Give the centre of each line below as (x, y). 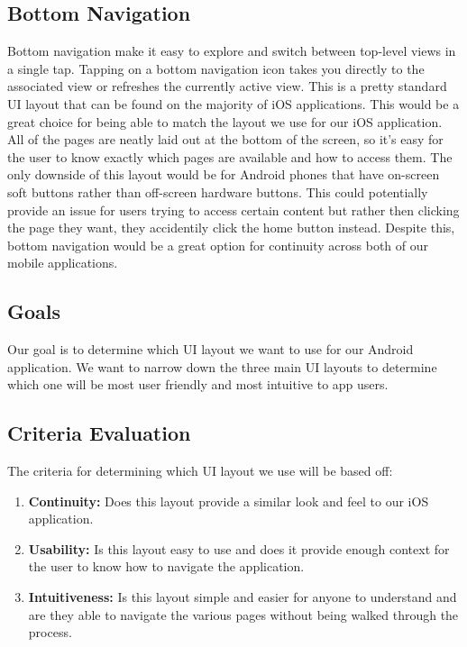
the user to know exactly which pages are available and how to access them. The (230, 156)
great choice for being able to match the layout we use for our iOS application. (225, 121)
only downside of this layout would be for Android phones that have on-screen (224, 174)
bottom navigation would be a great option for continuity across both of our (218, 245)
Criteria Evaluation (99, 433)
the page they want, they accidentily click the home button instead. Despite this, (231, 228)
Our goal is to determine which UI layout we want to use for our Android (211, 349)
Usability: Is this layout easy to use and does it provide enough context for (239, 548)
